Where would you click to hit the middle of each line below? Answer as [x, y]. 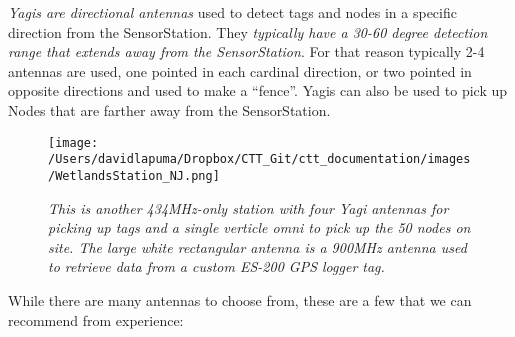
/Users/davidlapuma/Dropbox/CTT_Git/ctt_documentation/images [259, 159]
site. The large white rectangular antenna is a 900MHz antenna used [257, 246]
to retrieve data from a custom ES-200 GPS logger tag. [216, 266]
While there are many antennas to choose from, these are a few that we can [240, 299]
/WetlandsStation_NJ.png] [134, 175]
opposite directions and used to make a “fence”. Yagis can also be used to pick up [258, 90]
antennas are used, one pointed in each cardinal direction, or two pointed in [240, 70]
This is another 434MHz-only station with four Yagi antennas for [248, 207]
